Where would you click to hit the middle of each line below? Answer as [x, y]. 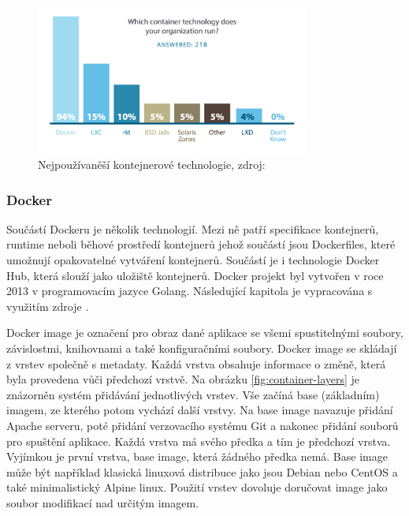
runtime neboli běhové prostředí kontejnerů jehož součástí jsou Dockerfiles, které [201, 244]
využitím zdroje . [48, 306]
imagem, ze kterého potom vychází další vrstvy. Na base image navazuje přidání [200, 410]
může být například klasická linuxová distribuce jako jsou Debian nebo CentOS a [202, 471]
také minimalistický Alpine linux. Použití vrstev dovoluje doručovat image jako [197, 487]
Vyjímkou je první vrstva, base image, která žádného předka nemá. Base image [197, 456]
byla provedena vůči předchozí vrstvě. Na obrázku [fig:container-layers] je [183, 379]
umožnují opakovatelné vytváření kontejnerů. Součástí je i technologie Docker [193, 260]
